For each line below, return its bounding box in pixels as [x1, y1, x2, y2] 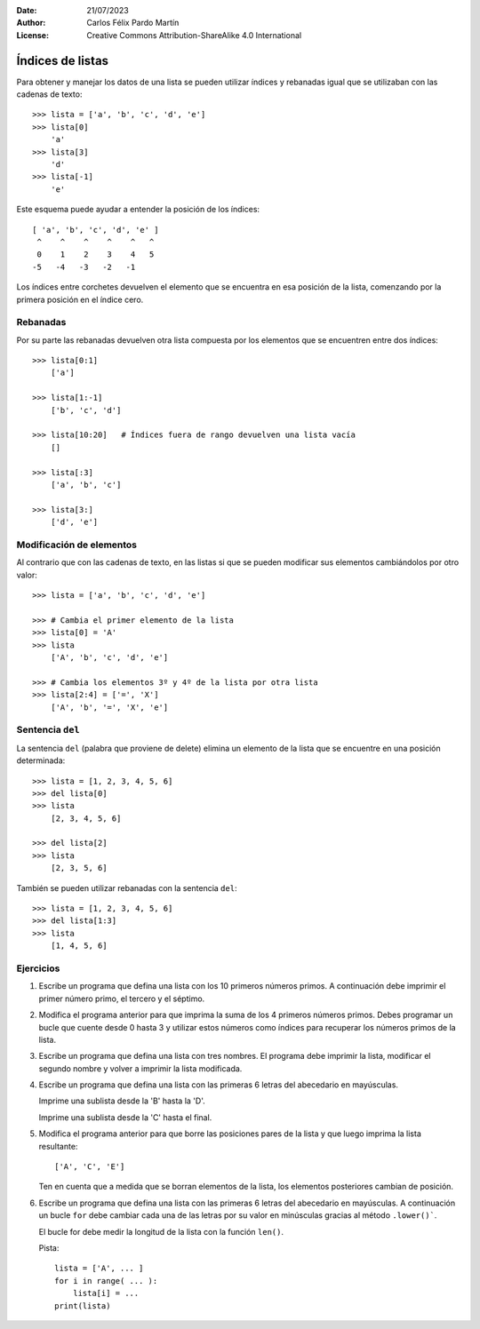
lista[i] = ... [72, 1288, 140, 1299]
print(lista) [54, 1301, 111, 1310]
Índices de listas [16, 53, 109, 68]
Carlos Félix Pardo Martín [86, 18, 180, 28]
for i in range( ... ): [54, 1276, 158, 1285]
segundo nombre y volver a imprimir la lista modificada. [38, 1062, 243, 1074]
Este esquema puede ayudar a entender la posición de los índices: [16, 204, 260, 215]
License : [16, 29, 49, 40]
